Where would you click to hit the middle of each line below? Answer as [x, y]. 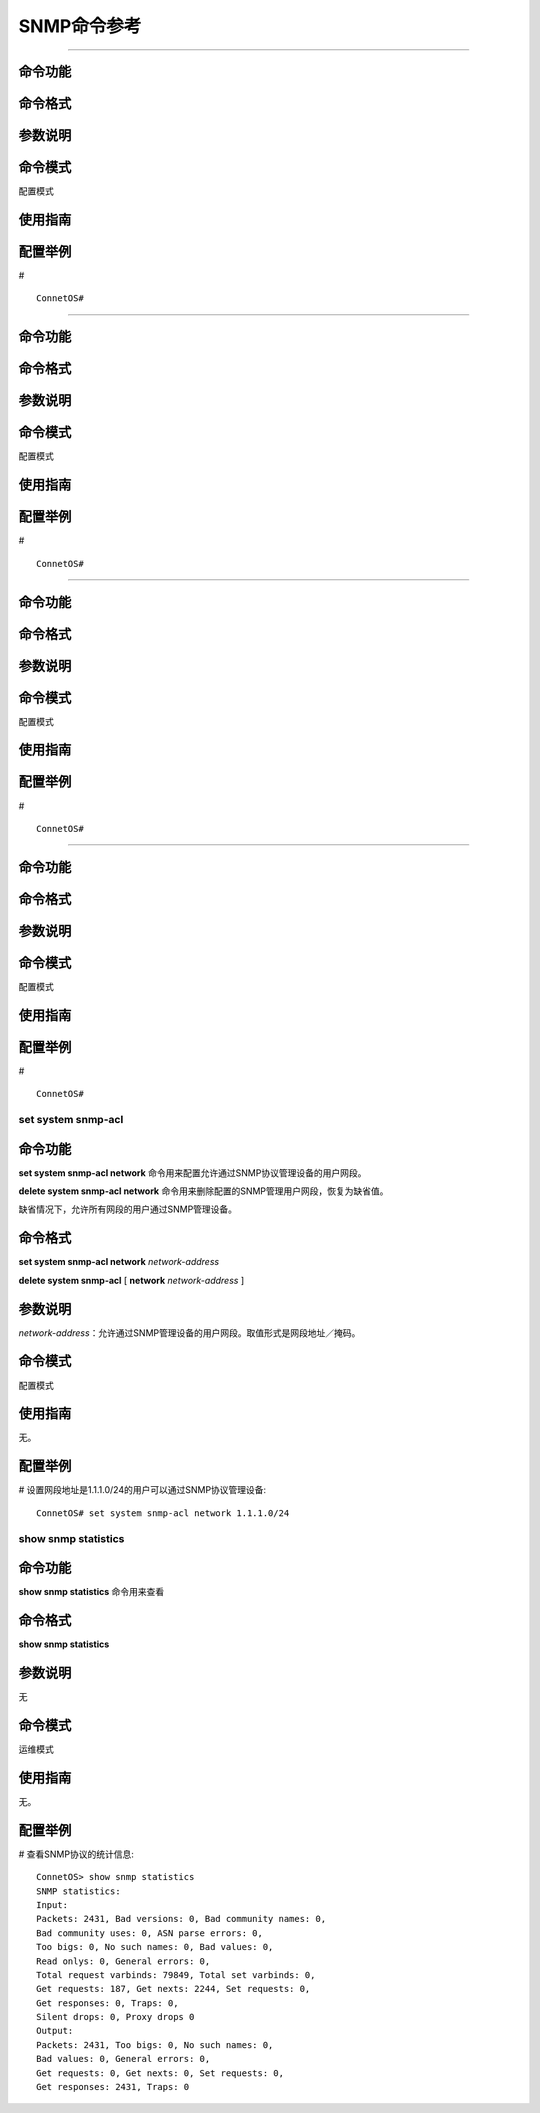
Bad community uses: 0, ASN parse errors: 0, [150, 1933]
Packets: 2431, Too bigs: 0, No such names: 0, [155, 2044]
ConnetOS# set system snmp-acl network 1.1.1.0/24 [163, 1513]
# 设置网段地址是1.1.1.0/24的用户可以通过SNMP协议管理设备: [142, 1490]
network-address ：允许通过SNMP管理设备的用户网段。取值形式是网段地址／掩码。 [189, 1332]
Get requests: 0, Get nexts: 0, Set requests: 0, [160, 2073]
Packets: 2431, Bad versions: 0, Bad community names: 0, [181, 1919]
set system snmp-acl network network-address [119, 1262]
